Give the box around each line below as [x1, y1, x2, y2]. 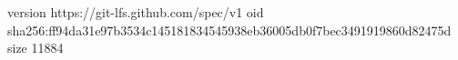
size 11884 [7, 38, 64, 57]
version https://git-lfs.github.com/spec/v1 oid [7, 3, 264, 21]
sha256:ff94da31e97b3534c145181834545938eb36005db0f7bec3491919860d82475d [7, 20, 452, 39]
